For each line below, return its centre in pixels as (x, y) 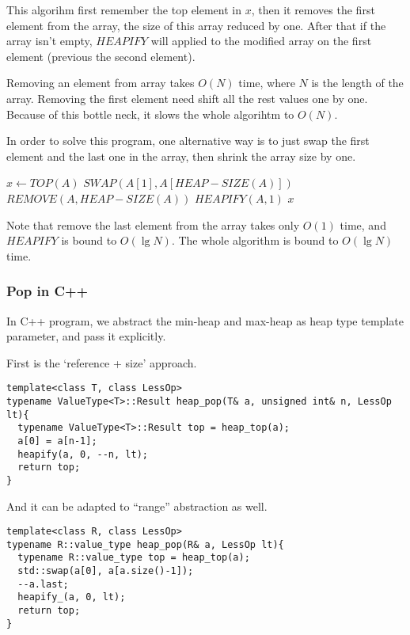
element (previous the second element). (101, 56)
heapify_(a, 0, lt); (72, 597)
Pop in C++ (47, 291)
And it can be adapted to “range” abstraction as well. (137, 506)
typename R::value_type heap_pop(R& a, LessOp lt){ (145, 544)
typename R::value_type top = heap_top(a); (134, 558)
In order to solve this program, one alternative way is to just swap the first (188, 141)
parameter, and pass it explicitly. (86, 336)
